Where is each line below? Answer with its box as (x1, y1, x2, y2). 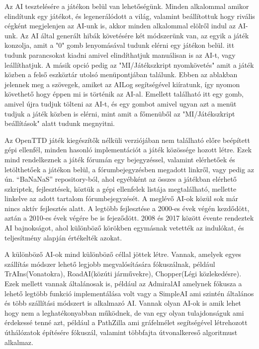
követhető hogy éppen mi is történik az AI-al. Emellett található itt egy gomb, (4, 89, 244, 99)
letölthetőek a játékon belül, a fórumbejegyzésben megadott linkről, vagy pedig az (4, 164, 254, 174)
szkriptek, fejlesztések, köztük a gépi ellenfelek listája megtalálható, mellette (4, 183, 237, 194)
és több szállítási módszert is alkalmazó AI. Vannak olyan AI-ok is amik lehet (4, 298, 242, 308)
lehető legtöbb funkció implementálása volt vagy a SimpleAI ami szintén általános (4, 288, 254, 298)
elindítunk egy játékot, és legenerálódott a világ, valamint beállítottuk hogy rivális (4, 10, 255, 21)
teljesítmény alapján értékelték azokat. (4, 232, 122, 242)
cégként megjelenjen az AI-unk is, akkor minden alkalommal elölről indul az (4, 20, 236, 31)
